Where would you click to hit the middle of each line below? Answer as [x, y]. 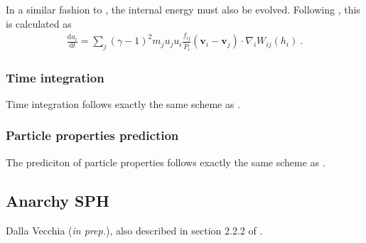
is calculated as [39, 23]
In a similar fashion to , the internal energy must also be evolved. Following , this [183, 9]
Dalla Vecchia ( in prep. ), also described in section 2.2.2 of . [134, 230]
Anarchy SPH [58, 200]
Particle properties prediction [92, 135]
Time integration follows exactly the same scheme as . [123, 103]
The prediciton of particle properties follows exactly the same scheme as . [166, 162]
